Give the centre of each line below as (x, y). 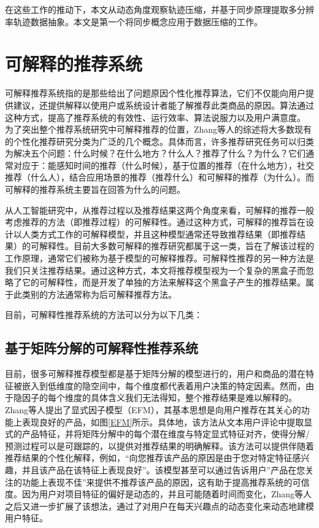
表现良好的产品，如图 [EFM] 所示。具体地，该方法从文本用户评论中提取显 (167, 421)
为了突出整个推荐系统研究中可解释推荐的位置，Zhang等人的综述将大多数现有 (159, 129)
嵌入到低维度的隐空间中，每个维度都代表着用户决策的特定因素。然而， (163, 385)
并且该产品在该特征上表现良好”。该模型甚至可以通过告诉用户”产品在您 (163, 469)
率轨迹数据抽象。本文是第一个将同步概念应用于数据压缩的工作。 (134, 21)
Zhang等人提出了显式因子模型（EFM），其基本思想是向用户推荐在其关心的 (153, 409)
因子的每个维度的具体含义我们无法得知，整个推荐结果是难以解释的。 (159, 398)
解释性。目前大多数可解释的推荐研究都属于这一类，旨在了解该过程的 (176, 246)
